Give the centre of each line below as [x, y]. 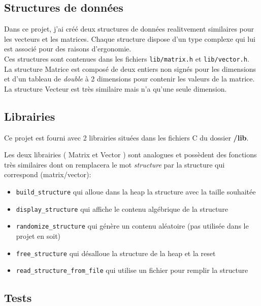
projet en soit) [38, 235]
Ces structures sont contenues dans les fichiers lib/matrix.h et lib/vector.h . [127, 58]
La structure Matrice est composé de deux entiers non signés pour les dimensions [130, 68]
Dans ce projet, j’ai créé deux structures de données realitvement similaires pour [129, 29]
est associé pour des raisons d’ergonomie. [68, 49]
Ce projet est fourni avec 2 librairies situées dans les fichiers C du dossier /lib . [126, 137]
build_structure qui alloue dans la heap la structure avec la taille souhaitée [136, 191]
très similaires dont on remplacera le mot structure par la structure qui [115, 164]
